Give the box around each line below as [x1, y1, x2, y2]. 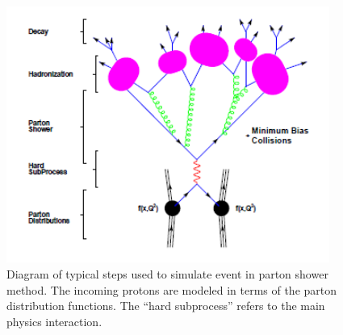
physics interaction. [6, 312, 102, 329]
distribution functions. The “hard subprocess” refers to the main [6, 297, 325, 314]
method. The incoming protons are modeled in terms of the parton [6, 281, 337, 298]
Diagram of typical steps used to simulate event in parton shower [6, 265, 328, 282]
